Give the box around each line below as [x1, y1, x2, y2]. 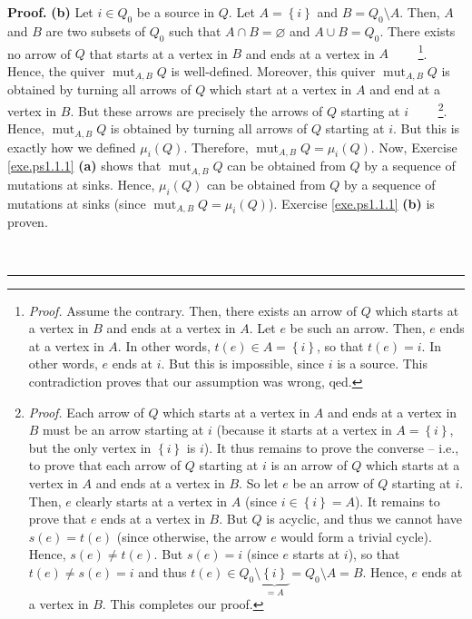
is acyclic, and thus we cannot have [266, 509, 462, 528]
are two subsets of [45, 21, 146, 40]
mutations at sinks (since [7, 193, 146, 212]
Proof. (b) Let [7, 3, 93, 21]
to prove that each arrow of [28, 456, 182, 475]
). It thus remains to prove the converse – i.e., [203, 437, 459, 457]
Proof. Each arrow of [28, 402, 144, 421]
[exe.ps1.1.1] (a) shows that [7, 156, 162, 175]
